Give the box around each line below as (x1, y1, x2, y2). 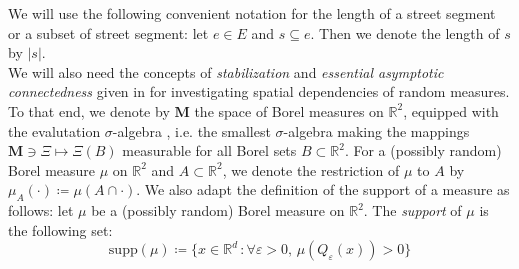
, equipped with (403, 100, 499, 121)
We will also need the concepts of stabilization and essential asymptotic (8, 61, 444, 82)
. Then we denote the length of (310, 22, 500, 43)
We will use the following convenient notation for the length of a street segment (8, 3, 496, 23)
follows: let (8, 200, 74, 221)
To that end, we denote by (8, 100, 170, 121)
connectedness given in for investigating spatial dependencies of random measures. (8, 81, 510, 102)
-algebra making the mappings (283, 120, 470, 141)
